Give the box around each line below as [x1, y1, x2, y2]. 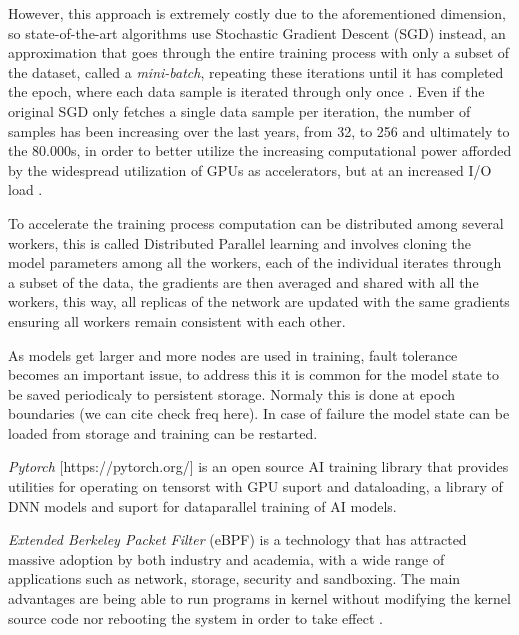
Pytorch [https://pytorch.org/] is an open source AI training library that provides [8, 456, 509, 477]
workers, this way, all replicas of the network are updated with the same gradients [8, 291, 510, 312]
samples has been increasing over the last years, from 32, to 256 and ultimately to [8, 120, 510, 141]
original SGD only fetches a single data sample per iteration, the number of [8, 100, 471, 121]
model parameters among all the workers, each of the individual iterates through [8, 252, 502, 273]
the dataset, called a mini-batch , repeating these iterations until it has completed [8, 61, 504, 82]
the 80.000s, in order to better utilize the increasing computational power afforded [8, 140, 512, 161]
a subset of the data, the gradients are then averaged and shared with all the [8, 271, 479, 292]
